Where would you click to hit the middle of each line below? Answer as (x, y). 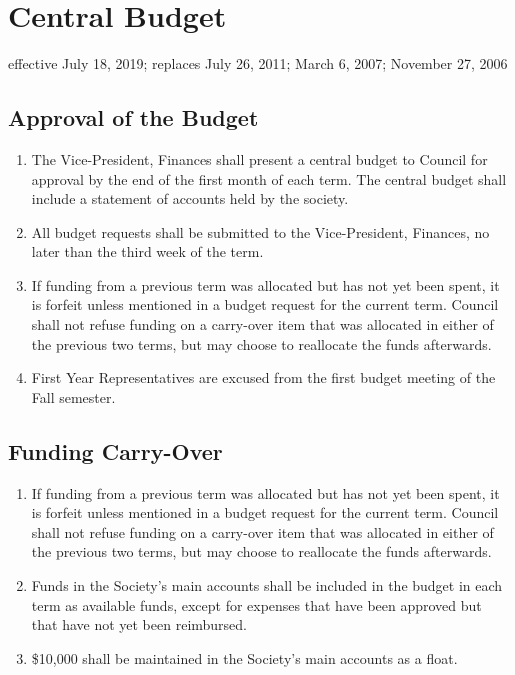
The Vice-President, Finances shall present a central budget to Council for (259, 158)
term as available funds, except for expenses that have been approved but (256, 604)
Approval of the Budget (133, 117)
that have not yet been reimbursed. (139, 624)
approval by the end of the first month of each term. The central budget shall (269, 178)
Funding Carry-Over (115, 450)
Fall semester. (73, 396)
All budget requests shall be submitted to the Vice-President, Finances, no (260, 231)
